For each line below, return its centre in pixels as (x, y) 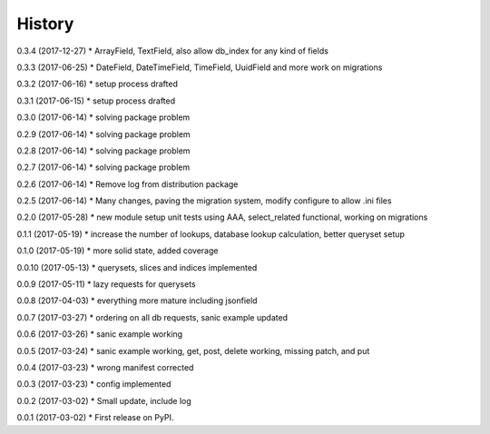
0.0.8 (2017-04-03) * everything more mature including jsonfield (137, 301)
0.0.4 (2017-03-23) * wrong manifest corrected (105, 367)
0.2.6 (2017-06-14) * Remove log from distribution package (127, 184)
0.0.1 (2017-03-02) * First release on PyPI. (95, 418)
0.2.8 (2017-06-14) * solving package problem (103, 151)
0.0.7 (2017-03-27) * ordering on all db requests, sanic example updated (152, 317)
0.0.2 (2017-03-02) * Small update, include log (104, 400)
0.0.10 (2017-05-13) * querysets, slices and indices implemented (137, 267)
